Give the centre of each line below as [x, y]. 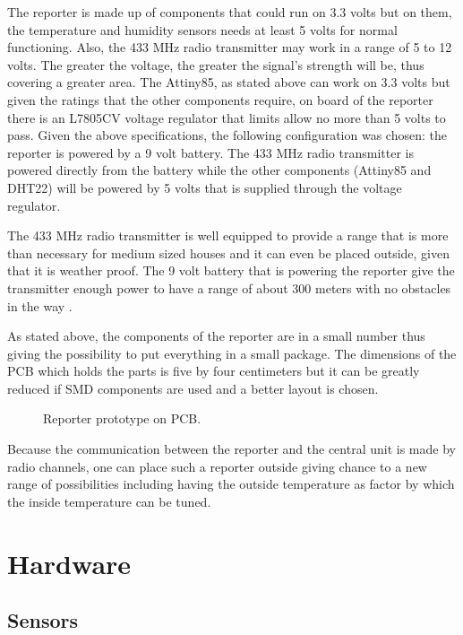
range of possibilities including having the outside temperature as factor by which [231, 484]
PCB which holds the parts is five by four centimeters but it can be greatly [214, 371]
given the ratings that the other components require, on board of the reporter [220, 99]
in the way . [40, 305]
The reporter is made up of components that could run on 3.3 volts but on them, [230, 12]
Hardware [69, 563]
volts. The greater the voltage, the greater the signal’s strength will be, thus [216, 64]
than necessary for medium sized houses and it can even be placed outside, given [229, 252]
